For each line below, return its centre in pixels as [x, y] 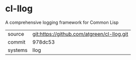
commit [17, 42]
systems [18, 50]
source [16, 34]
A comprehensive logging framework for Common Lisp [62, 22]
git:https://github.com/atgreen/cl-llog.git [80, 34]
